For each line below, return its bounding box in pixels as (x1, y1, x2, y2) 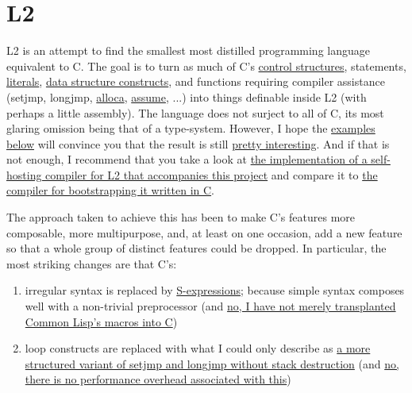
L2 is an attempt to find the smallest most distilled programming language (6, 42, 370, 59)
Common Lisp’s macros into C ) (25, 313, 178, 329)
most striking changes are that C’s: (6, 255, 177, 272)
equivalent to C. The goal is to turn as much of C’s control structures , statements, (6, 57, 406, 74)
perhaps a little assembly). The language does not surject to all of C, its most (6, 104, 384, 121)
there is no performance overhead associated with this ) (25, 371, 291, 387)
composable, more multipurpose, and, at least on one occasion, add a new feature (6, 224, 402, 241)
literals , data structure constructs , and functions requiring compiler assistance (6, 73, 385, 90)
